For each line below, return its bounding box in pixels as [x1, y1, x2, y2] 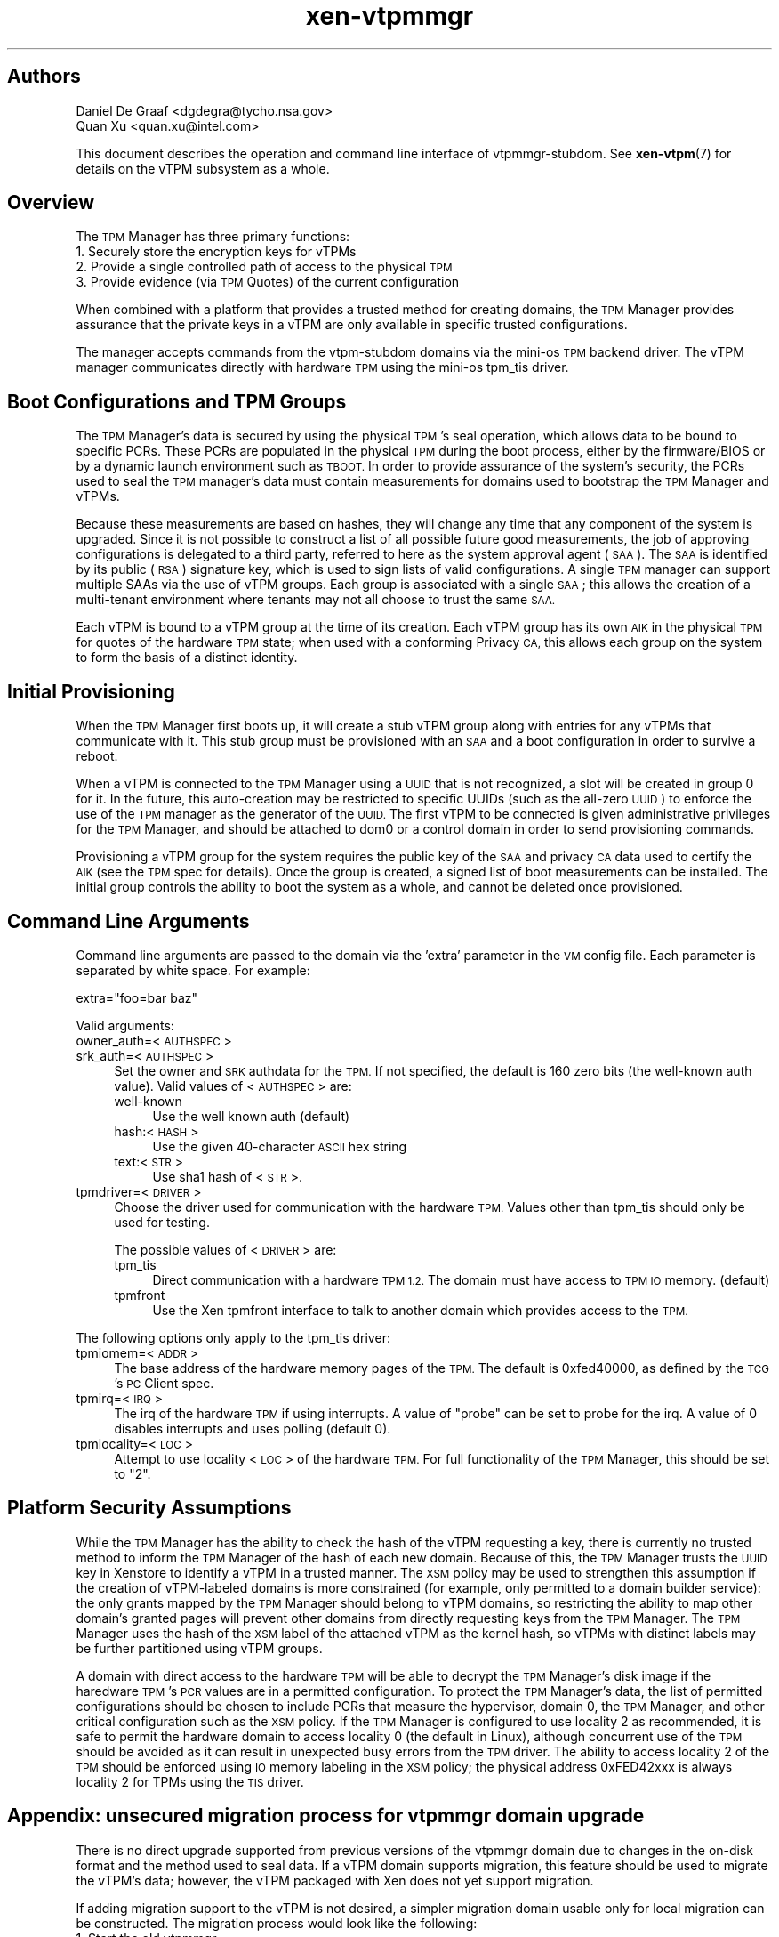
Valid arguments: [76, 1017, 174, 1033]
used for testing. [114, 1214, 210, 1230]
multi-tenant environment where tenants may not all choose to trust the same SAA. [76, 592, 556, 608]
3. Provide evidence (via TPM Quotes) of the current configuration [76, 274, 460, 290]
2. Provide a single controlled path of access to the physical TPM [76, 259, 453, 275]
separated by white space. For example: [76, 962, 310, 978]
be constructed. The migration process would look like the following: [76, 1915, 478, 1931]
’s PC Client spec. [114, 1375, 214, 1391]
